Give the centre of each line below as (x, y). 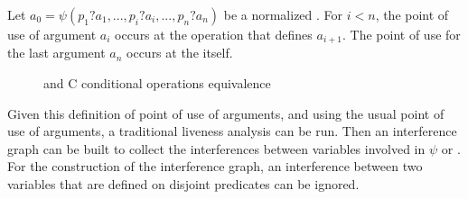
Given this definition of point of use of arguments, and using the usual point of (226, 113)
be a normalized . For (283, 14)
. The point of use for (402, 34)
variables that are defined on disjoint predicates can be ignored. (183, 184)
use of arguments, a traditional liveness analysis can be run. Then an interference (232, 131)
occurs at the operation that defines (214, 34)
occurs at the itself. (180, 53)
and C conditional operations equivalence (157, 83)
